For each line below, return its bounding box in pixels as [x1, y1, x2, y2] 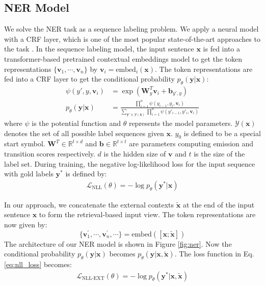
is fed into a [203, 43, 241, 54]
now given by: [4, 219, 47, 229]
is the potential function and [32, 117, 121, 128]
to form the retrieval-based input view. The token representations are [39, 209, 256, 220]
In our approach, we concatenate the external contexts [4, 199, 174, 210]
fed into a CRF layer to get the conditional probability [4, 73, 175, 84]
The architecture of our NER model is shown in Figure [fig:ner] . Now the [4, 238, 232, 249]
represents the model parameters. [128, 117, 233, 128]
